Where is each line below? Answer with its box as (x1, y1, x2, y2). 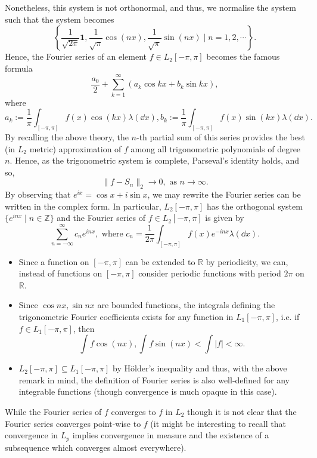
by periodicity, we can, (206, 255, 288, 268)
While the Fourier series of (5, 405, 102, 417)
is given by (205, 211, 244, 224)
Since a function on (18, 255, 89, 268)
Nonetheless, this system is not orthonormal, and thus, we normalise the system (5, 1, 296, 13)
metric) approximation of (29, 142, 122, 155)
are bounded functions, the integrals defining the (97, 299, 275, 311)
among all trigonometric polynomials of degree (130, 142, 301, 155)
